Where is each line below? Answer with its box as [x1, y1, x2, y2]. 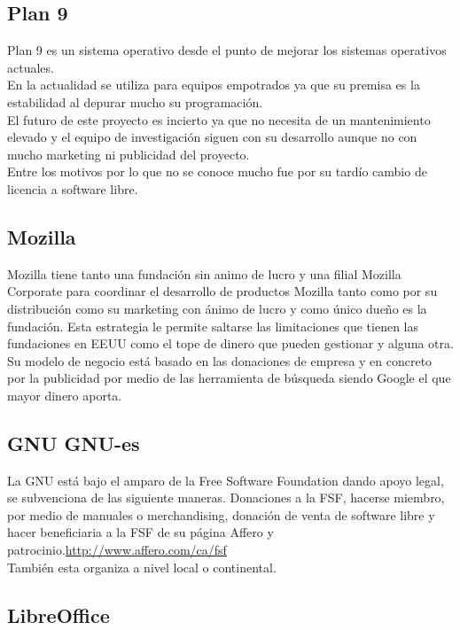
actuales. [7, 58, 54, 76]
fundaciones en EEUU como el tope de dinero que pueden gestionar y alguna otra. [7, 334, 454, 353]
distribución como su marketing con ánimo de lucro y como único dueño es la [7, 299, 427, 317]
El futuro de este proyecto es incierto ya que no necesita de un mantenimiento [7, 110, 431, 128]
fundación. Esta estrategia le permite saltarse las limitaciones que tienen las [7, 316, 418, 335]
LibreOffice [7, 601, 110, 628]
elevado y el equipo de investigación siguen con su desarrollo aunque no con [7, 128, 417, 146]
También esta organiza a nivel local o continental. [7, 557, 277, 576]
